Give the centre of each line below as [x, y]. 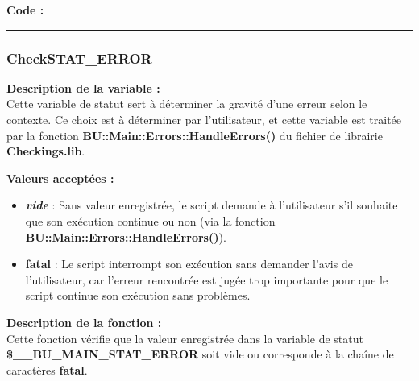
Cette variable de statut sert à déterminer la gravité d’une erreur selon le [187, 104]
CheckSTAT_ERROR [79, 58]
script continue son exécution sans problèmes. [138, 295]
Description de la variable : [83, 87]
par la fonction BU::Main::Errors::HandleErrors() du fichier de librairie [195, 135]
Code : [25, 10]
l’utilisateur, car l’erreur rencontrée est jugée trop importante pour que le [207, 279]
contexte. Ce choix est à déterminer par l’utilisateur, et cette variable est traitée [204, 119]
